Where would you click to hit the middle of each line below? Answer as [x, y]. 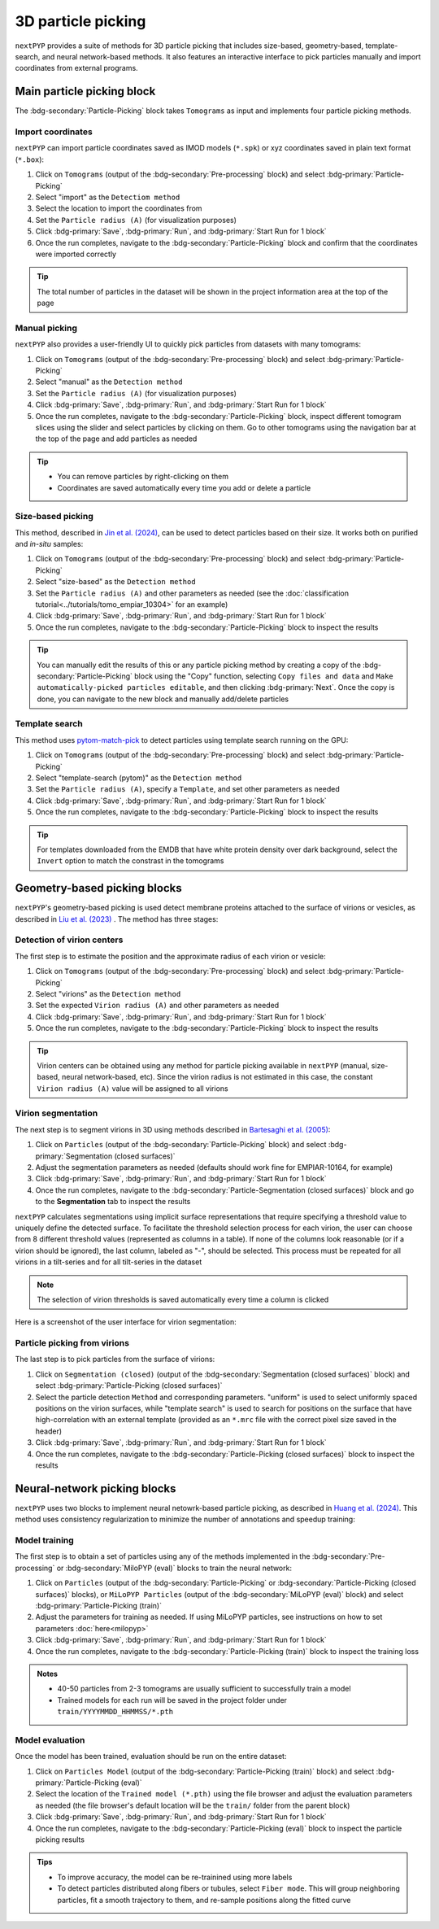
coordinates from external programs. [76, 68]
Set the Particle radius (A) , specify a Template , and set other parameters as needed [188, 789]
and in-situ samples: [49, 544]
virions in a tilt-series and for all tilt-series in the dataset [109, 1262]
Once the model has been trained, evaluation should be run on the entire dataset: [151, 1757]
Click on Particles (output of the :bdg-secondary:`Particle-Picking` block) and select [181, 1145]
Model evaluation [50, 1739]
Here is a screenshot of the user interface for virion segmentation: [126, 1322]
